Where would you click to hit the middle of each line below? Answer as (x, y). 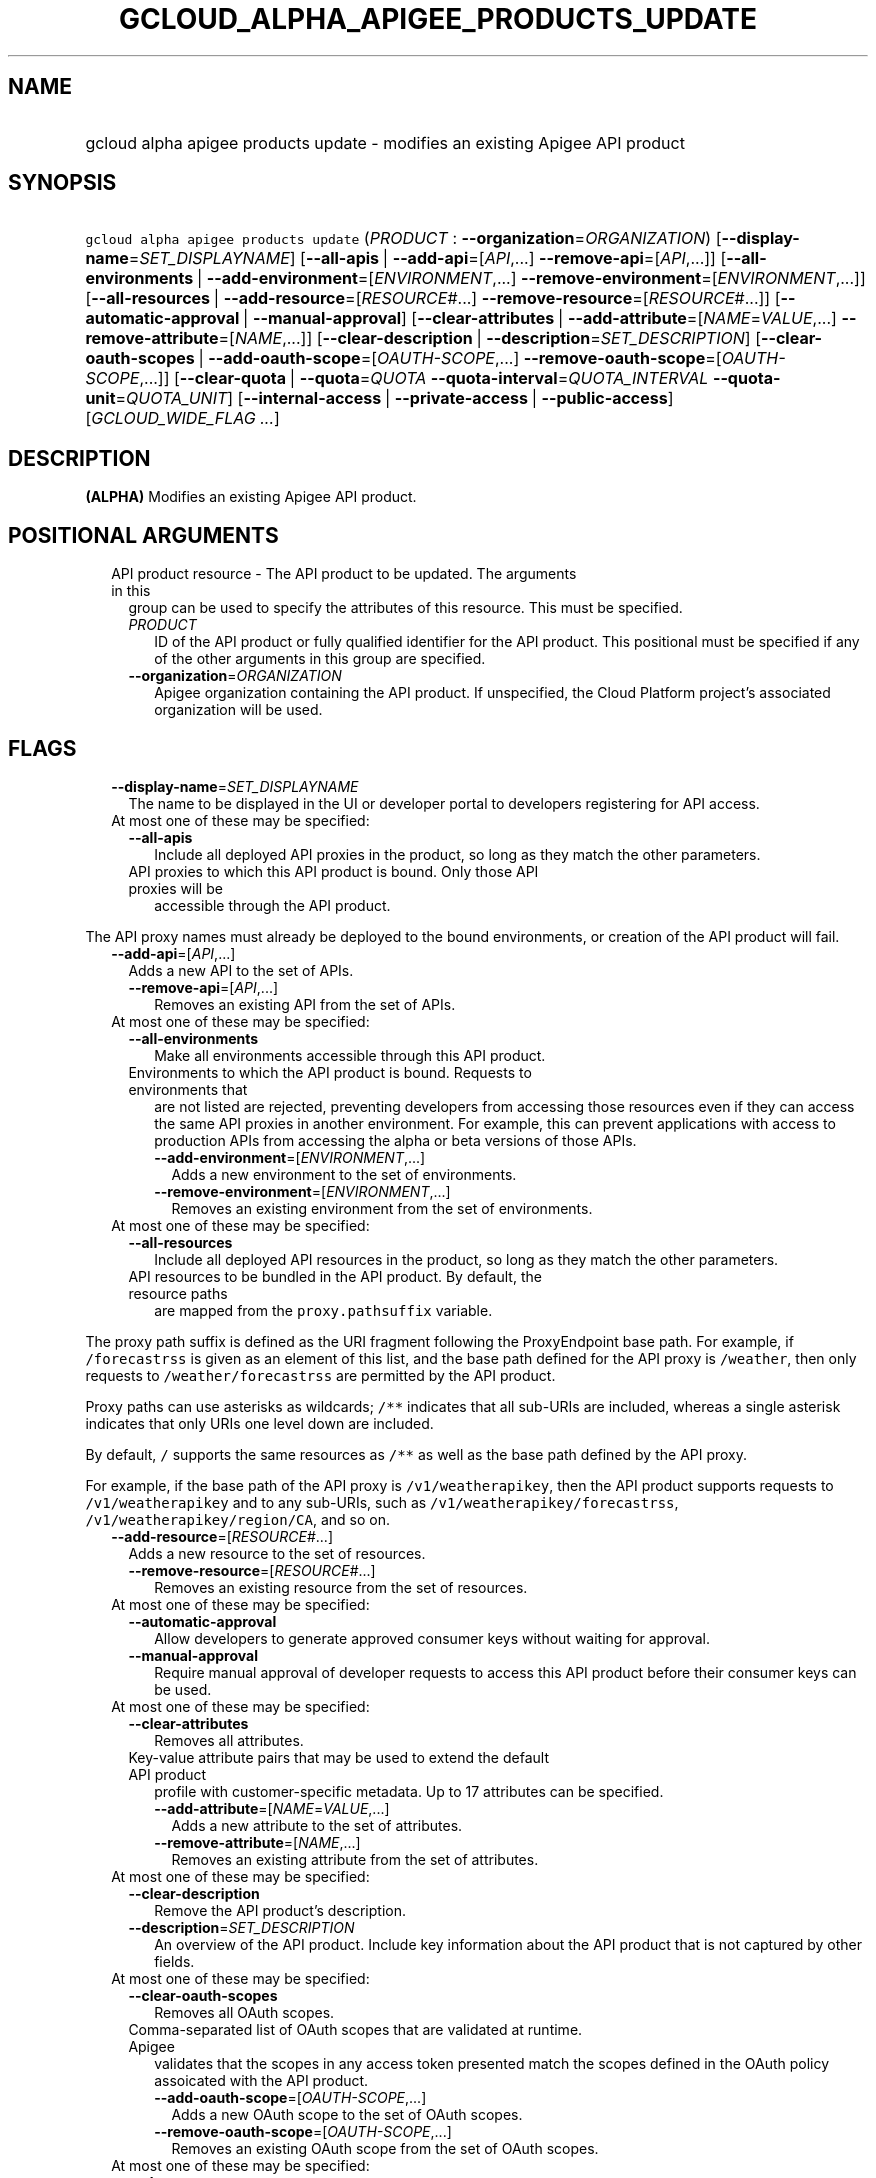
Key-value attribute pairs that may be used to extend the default (338, 1757)
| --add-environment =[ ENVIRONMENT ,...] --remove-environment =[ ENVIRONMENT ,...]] (531, 278)
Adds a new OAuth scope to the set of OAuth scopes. (347, 2114)
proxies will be (175, 888)
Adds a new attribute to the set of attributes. (317, 1825)
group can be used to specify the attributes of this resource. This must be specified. (405, 608)
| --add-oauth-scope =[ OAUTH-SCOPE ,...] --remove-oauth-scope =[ (460, 358)
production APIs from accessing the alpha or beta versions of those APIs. (395, 1140)
